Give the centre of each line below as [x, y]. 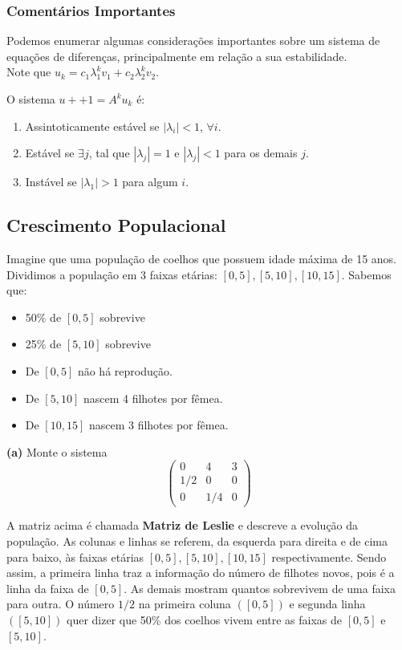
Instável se [51, 182]
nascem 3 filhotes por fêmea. [158, 425]
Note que [29, 72]
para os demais [261, 153]
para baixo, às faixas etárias [75, 557]
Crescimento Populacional [116, 225]
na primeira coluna [185, 604]
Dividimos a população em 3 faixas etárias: [112, 274]
